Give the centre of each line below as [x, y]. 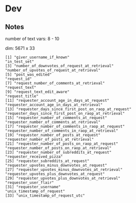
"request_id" [19, 79]
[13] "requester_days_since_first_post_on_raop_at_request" [68, 109]
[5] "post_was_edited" [28, 75]
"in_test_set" [20, 62]
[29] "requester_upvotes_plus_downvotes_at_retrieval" [63, 178]
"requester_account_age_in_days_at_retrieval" [54, 105]
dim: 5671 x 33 [20, 48]
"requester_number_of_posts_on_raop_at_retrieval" [58, 148]
